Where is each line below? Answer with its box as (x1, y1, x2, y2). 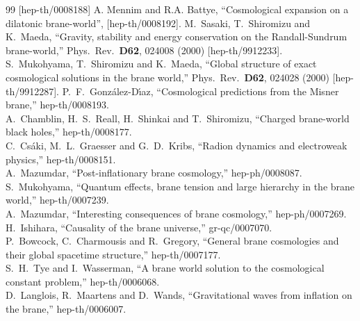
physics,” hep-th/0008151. (6, 151, 116, 166)
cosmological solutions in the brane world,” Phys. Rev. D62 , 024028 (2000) (6, 69, 329, 84)
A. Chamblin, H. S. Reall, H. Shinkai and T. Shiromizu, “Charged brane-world (6, 110, 350, 125)
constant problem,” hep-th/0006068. (6, 274, 160, 288)
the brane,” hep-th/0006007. (6, 302, 126, 316)
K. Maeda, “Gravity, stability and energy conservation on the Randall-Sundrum (6, 29, 347, 44)
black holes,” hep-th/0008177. (6, 124, 132, 139)
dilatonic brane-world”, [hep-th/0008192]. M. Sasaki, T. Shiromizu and (6, 15, 311, 30)
